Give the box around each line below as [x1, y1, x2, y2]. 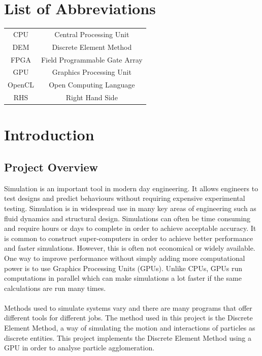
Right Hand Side [65, 92, 118, 103]
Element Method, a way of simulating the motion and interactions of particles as [4, 322, 255, 333]
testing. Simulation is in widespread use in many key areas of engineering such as [4, 202, 256, 213]
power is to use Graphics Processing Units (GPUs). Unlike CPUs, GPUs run [4, 262, 242, 273]
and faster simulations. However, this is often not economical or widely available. [4, 243, 255, 253]
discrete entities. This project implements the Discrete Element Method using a [4, 332, 252, 343]
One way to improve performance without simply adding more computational [4, 252, 245, 263]
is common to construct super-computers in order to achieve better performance [4, 232, 253, 243]
